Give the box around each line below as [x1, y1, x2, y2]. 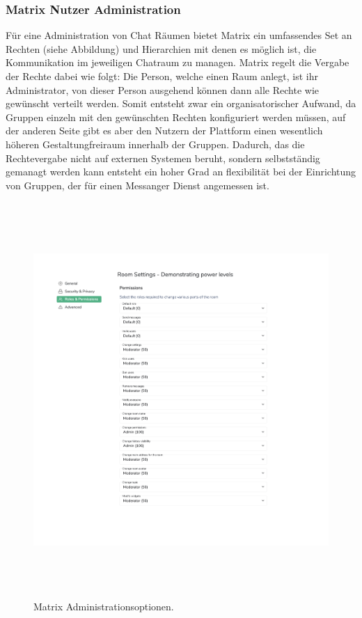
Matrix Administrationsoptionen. [33, 599, 174, 613]
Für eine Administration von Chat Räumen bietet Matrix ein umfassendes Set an [6, 28, 352, 42]
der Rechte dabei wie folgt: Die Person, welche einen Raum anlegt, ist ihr [6, 69, 319, 83]
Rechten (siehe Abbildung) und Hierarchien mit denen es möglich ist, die [6, 41, 317, 56]
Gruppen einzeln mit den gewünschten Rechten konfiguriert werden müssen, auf [6, 109, 346, 124]
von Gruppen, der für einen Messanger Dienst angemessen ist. [6, 177, 269, 192]
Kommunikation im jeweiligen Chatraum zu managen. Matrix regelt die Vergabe [6, 55, 349, 70]
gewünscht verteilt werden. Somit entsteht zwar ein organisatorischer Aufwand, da [6, 96, 356, 111]
